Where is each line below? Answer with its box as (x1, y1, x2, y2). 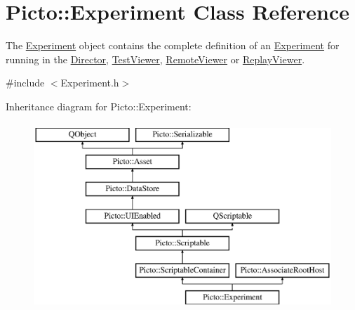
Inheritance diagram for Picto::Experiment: (6, 98, 192, 113)
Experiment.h (60, 75, 119, 90)
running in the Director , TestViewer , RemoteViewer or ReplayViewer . (6, 51, 305, 66)
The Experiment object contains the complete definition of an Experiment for (6, 38, 340, 53)
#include (6, 75, 45, 90)
